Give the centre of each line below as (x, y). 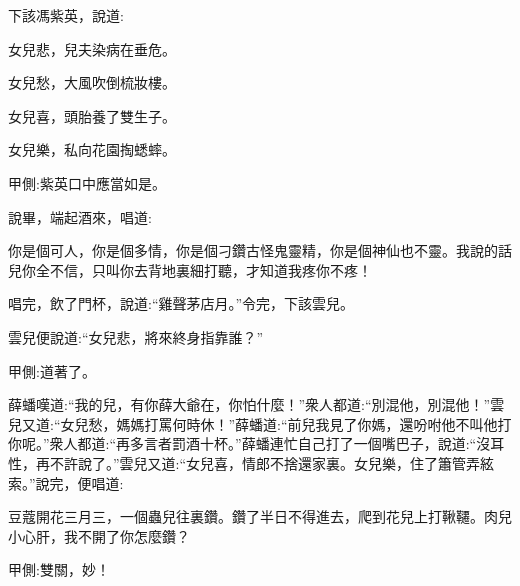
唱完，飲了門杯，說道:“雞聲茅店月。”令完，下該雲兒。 (181, 303)
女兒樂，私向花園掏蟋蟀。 (92, 149)
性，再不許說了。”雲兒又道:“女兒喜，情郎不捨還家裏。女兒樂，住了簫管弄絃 (251, 462)
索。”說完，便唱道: (66, 482)
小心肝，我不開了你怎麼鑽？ (99, 535)
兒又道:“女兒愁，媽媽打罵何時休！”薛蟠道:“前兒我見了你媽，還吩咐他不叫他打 (260, 423)
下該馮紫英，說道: (66, 15)
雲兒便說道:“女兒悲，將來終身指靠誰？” (136, 336)
